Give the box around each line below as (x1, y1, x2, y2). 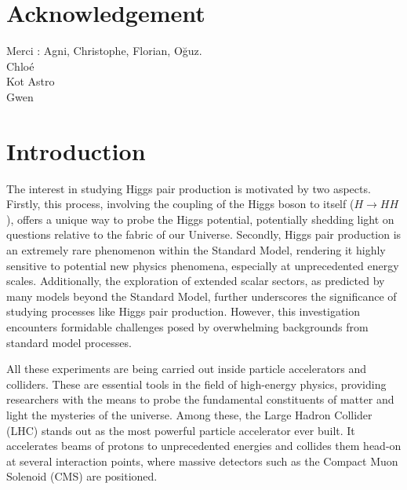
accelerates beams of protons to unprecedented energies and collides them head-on (6, 437, 402, 454)
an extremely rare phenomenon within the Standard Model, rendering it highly (6, 242, 386, 258)
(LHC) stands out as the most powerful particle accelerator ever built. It (6, 422, 355, 438)
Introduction (6, 134, 146, 166)
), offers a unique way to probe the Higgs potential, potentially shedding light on (6, 210, 394, 227)
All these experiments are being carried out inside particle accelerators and (6, 360, 367, 377)
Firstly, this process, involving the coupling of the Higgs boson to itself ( (6, 196, 354, 212)
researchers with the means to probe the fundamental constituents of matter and (6, 391, 394, 408)
